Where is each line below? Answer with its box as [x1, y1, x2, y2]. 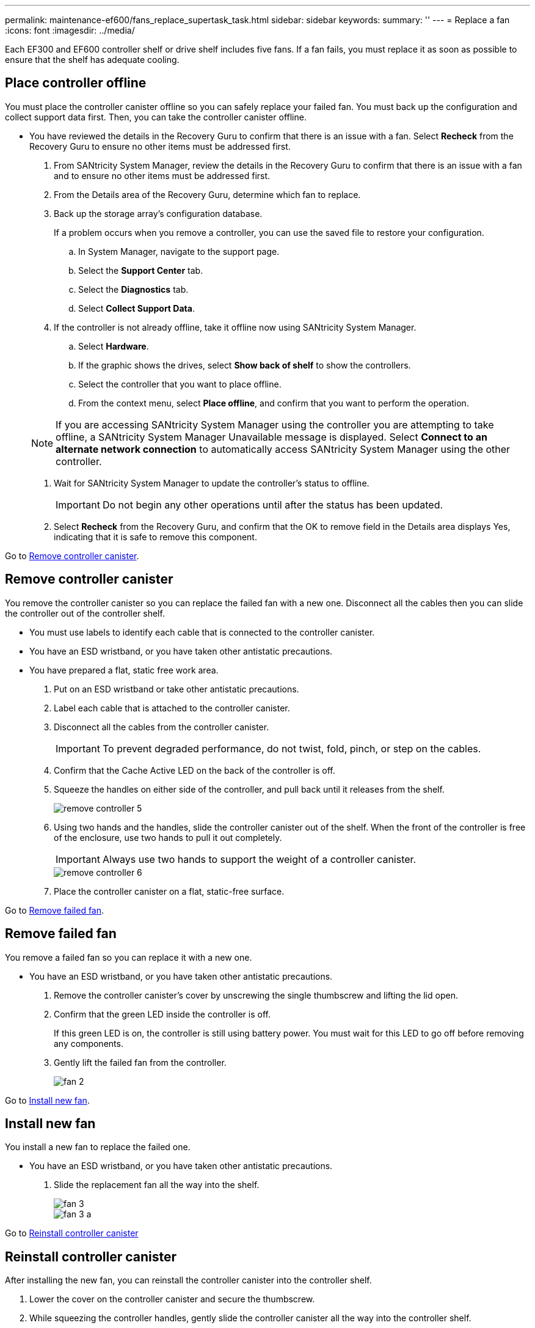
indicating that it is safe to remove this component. [54, 531, 257, 542]
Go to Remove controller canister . [5, 550, 139, 561]
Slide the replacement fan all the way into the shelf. [54, 1179, 260, 1190]
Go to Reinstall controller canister [5, 1228, 139, 1239]
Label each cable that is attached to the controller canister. [54, 702, 290, 713]
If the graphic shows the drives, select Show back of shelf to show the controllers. [78, 359, 411, 370]
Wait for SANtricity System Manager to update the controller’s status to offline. [54, 477, 369, 488]
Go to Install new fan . [5, 1095, 90, 1106]
